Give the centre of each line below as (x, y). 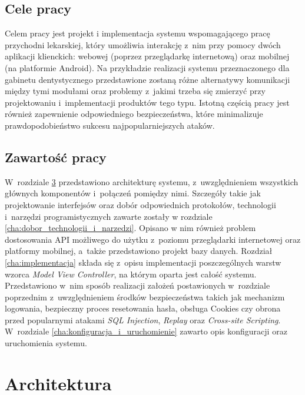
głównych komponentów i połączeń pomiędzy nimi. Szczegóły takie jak (133, 193)
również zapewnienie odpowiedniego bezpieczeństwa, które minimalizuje (134, 114)
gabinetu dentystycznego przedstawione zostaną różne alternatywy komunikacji (147, 79)
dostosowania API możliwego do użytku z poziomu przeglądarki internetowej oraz (153, 239)
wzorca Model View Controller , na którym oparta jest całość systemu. (131, 274)
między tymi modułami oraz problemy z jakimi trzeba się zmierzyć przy (135, 91)
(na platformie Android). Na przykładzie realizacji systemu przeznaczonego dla (147, 67)
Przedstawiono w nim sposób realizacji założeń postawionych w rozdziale (137, 285)
